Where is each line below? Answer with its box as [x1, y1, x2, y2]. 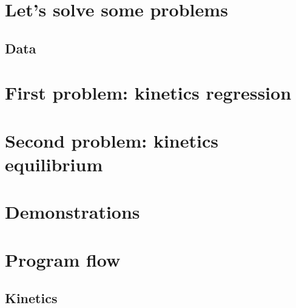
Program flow [5, 247, 121, 272]
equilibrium [5, 151, 103, 176]
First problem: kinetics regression [5, 80, 292, 105]
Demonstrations [5, 199, 140, 224]
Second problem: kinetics [5, 128, 218, 152]
